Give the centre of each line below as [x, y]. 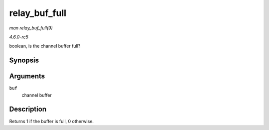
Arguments [27, 76]
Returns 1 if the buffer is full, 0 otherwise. [52, 121]
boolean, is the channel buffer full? [45, 46]
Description [28, 109]
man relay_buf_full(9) [31, 28]
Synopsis [24, 61]
